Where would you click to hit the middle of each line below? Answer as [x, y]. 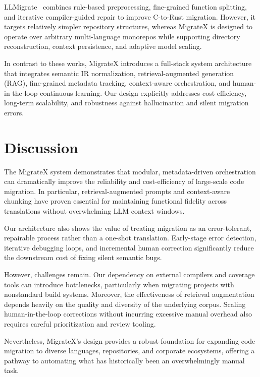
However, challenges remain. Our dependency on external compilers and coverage [129, 274]
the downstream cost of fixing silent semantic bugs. [83, 257]
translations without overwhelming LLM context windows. [94, 211]
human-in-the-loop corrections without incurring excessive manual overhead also [128, 314]
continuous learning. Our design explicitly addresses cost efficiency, [143, 92]
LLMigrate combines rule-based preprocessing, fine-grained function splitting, [125, 7]
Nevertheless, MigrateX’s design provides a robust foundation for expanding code [130, 340]
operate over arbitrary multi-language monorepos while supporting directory [122, 36]
